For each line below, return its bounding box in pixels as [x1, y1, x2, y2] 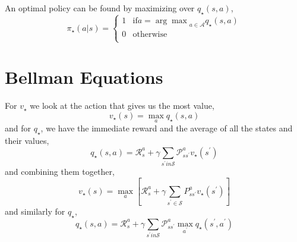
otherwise [132, 30, 168, 39]
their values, [5, 134, 49, 146]
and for [5, 122, 31, 134]
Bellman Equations [5, 65, 163, 89]
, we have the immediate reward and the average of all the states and [40, 122, 293, 134]
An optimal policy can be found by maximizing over [5, 2, 195, 14]
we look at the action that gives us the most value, [30, 99, 214, 112]
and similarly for [5, 205, 65, 217]
